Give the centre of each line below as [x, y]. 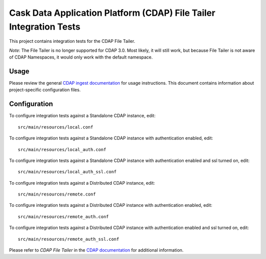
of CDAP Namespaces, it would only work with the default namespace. [81, 57]
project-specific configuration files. [45, 90]
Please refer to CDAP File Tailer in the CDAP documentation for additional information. [96, 250]
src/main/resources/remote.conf [57, 194]
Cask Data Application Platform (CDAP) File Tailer [112, 13]
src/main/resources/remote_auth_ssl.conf [68, 239]
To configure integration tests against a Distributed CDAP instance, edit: [82, 183]
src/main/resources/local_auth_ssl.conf [67, 172]
